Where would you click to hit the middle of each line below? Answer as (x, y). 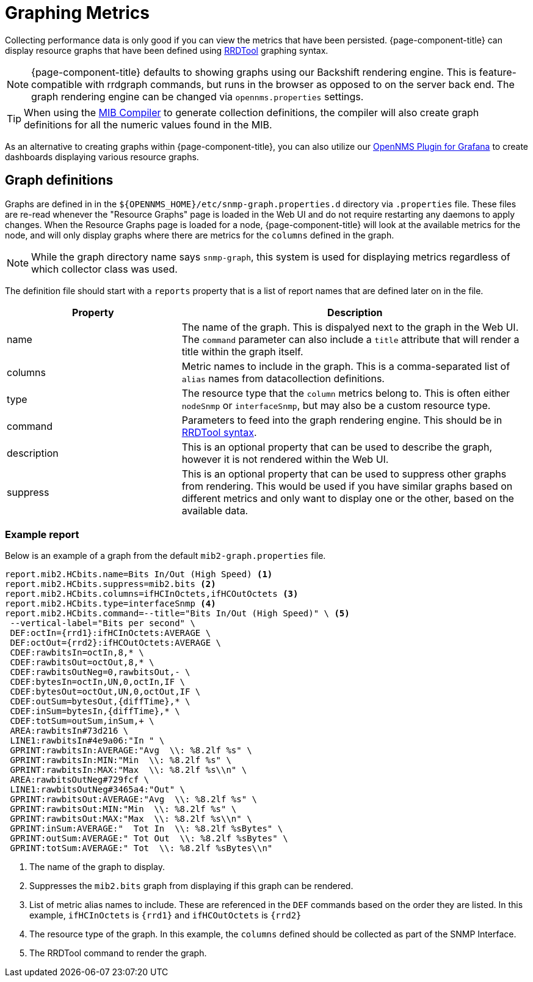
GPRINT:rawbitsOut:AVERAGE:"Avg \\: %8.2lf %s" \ (134, 799)
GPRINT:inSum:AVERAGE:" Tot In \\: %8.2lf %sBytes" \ (147, 829)
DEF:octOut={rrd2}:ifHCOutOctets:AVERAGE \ (116, 643)
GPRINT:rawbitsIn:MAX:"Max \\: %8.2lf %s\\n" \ (129, 770)
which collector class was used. (104, 269)
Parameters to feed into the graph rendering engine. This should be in (342, 420)
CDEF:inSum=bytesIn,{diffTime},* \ (95, 711)
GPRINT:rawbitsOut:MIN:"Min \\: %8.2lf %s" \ (123, 809)
